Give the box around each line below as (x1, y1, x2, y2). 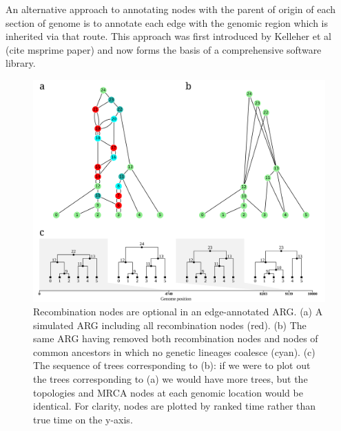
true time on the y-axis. (33, 412, 133, 426)
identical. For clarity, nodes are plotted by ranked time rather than (33, 399, 316, 413)
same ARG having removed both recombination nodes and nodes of (33, 331, 318, 346)
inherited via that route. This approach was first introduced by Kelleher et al (6, 29, 331, 43)
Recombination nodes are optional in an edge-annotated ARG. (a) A (33, 304, 323, 319)
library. (6, 56, 36, 70)
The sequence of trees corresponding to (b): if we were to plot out (33, 358, 311, 372)
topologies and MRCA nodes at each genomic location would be (33, 385, 303, 399)
